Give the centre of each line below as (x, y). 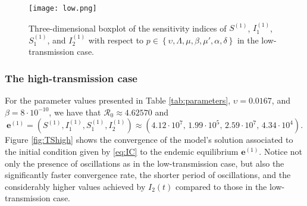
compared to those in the (221, 186)
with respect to (116, 40)
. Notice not (281, 152)
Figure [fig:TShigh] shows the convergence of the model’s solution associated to (149, 140)
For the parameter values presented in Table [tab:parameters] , (118, 100)
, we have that (75, 112)
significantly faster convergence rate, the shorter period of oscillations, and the (148, 175)
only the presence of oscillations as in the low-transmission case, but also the (145, 163)
